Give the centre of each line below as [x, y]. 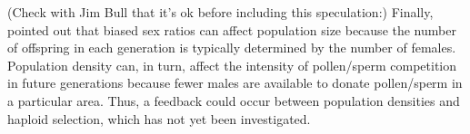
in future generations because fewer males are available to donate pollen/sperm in [235, 83]
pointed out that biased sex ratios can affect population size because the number [232, 29]
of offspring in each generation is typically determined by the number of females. [232, 48]
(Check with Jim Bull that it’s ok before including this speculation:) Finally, [220, 12]
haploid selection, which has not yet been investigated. [159, 118]
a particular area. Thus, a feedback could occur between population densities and [234, 100]
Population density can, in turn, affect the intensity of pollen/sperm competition [232, 65]
